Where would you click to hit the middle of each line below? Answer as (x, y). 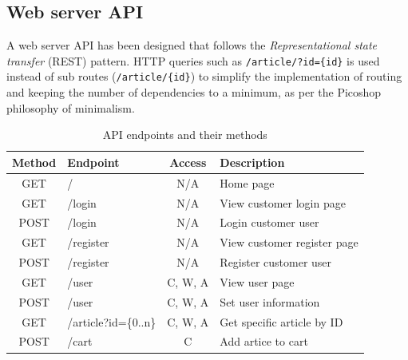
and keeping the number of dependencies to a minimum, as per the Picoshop (194, 92)
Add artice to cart (264, 341)
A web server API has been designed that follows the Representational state (192, 45)
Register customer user (276, 262)
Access (188, 162)
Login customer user (269, 222)
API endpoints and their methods (185, 135)
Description (252, 162)
